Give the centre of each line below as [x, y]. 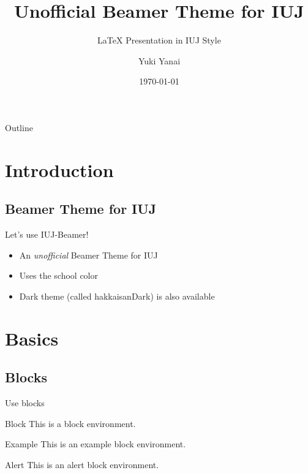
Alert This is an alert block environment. [82, 464]
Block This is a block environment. [70, 423]
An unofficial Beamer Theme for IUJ [88, 255]
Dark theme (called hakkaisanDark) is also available [117, 296]
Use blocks [25, 403]
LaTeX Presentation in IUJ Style [159, 40]
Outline [19, 127]
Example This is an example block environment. [96, 444]
